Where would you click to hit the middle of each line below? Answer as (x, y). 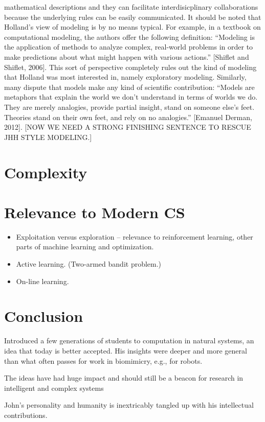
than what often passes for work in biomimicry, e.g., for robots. (103, 360)
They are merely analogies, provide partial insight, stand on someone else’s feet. (129, 107)
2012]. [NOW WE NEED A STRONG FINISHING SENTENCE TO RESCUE (128, 127)
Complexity (46, 172)
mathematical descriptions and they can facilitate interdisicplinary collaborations (131, 7)
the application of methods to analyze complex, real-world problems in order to (129, 47)
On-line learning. (42, 281)
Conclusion (44, 316)
